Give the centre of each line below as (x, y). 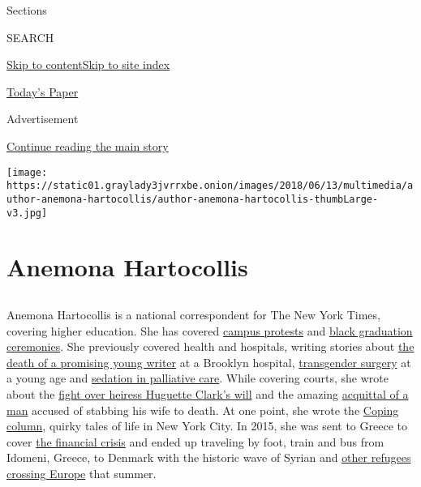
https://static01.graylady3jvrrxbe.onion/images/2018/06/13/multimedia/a (210, 186)
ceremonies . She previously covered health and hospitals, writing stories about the (210, 346)
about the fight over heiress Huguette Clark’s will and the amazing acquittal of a (208, 393)
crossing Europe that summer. (82, 473)
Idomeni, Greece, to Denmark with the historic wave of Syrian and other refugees (209, 457)
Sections (27, 10)
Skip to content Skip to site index (88, 64)
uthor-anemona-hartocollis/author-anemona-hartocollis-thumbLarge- (193, 199)
